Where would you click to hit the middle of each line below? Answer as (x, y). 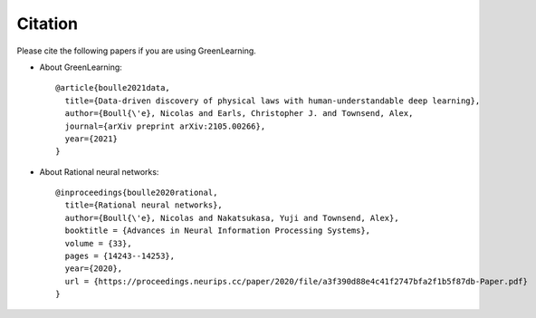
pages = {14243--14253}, (120, 256)
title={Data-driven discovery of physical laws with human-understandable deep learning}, (273, 101)
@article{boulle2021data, (113, 88)
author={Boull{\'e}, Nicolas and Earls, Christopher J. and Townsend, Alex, (239, 114)
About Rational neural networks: (99, 171)
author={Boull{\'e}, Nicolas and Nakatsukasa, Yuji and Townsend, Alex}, (232, 218)
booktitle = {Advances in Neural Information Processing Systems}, (218, 231)
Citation (48, 24)
